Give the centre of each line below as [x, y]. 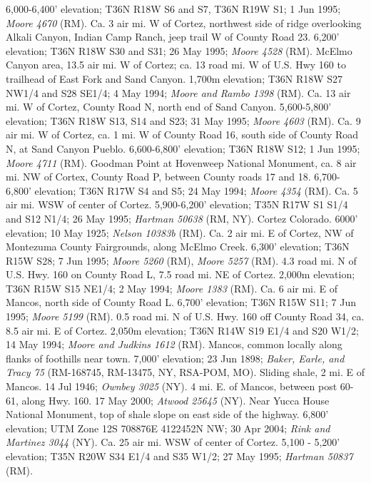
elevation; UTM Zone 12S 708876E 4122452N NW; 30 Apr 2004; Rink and [168, 428]
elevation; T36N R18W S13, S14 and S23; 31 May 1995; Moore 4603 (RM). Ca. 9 [183, 120]
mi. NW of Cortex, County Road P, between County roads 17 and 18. [158, 177]
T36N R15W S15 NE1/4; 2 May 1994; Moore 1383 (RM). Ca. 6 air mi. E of [172, 288]
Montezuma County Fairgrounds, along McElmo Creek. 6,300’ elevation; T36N [178, 246]
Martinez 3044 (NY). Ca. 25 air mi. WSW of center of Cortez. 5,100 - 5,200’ [173, 442]
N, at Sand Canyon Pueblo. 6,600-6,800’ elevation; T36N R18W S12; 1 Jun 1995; [183, 148]
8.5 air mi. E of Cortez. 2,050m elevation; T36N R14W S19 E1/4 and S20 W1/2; [182, 330]
